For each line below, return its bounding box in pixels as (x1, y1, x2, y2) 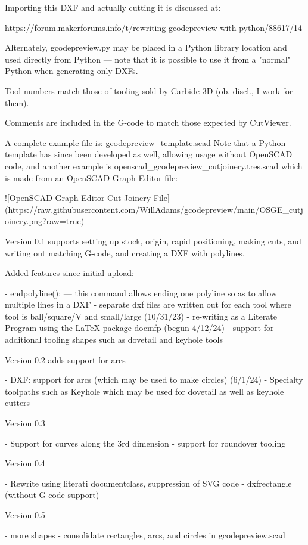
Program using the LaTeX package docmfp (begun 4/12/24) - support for (5, 321, 274, 334)
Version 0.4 (5, 457, 45, 469)
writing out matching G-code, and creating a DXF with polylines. (5, 246, 245, 259)
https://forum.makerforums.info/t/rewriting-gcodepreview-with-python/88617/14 (5, 21, 303, 33)
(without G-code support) (5, 488, 99, 501)
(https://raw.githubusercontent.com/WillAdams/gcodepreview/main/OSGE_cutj (5, 203, 303, 215)
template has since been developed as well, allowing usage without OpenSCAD (5, 148, 293, 160)
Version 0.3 (5, 417, 45, 429)
